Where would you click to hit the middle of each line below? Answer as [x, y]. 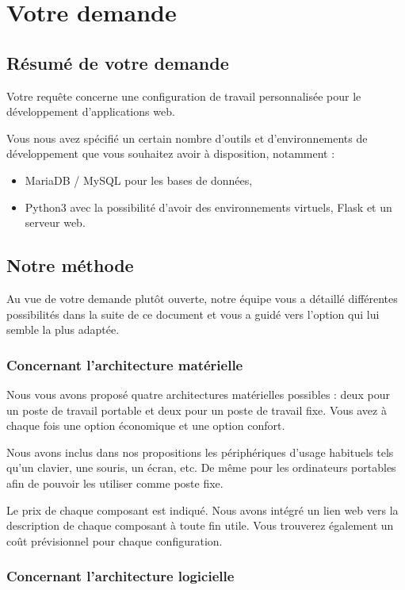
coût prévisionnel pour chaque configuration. [115, 540]
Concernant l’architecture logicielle [120, 576]
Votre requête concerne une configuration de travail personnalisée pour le [184, 96]
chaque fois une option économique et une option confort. [146, 425]
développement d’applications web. [91, 111]
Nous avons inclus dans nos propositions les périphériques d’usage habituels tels [200, 452]
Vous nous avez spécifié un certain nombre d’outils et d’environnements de [187, 138]
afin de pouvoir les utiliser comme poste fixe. [115, 483]
